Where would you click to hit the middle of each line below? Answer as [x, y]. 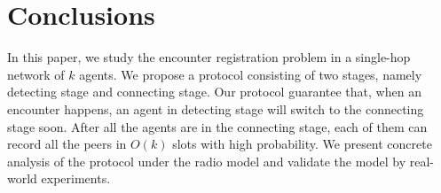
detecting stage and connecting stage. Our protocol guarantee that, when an [214, 92]
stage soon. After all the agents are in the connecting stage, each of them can [217, 126]
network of [36, 74]
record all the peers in [67, 144]
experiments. [76, 178]
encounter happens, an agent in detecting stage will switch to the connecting [216, 108]
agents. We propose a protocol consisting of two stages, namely [251, 74]
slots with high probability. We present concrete [302, 144]
